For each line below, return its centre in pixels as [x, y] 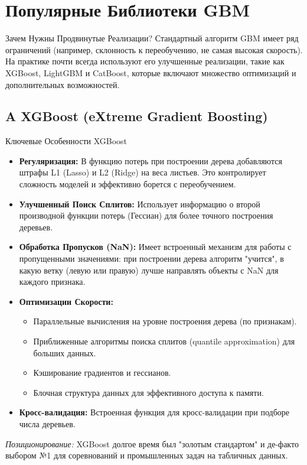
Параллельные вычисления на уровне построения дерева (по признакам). [165, 321]
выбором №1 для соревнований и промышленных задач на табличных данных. [147, 455]
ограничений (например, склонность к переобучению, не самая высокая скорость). [154, 49]
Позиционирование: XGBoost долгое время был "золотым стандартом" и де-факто [152, 443]
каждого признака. [52, 282]
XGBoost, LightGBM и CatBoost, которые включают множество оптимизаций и [151, 72]
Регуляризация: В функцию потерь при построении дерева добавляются [151, 160]
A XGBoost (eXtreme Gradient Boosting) [137, 116]
